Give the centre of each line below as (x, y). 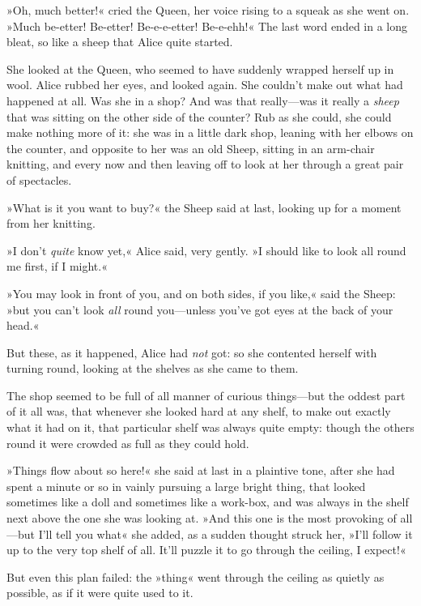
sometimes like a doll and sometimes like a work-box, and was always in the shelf (208, 502)
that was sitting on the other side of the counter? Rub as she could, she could (199, 116)
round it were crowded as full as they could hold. (128, 443)
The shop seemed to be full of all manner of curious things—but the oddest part (206, 395)
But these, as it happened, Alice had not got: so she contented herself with (192, 352)
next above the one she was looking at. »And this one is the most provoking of (202, 518)
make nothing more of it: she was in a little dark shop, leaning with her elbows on (210, 132)
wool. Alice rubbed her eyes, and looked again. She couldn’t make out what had (205, 85)
